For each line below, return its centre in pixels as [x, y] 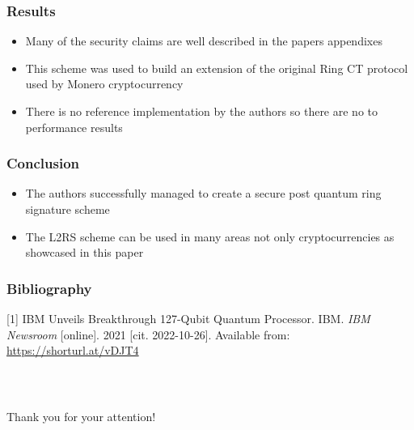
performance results [74, 127]
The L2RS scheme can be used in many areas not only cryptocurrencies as [210, 236]
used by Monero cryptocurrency [104, 84]
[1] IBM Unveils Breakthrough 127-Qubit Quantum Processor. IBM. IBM [188, 318]
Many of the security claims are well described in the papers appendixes [204, 41]
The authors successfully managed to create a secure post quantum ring [203, 193]
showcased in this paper [84, 252]
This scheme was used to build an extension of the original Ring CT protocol [217, 68]
